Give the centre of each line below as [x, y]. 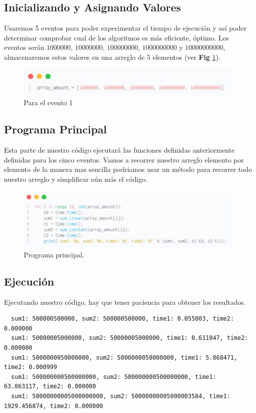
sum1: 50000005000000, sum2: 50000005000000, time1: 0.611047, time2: [129, 338]
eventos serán [24, 47]
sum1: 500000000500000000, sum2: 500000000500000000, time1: [114, 377]
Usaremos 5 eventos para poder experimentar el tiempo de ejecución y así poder [125, 28]
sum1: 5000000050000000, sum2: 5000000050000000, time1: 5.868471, [124, 357]
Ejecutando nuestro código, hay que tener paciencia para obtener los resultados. [125, 302]
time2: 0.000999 [31, 367]
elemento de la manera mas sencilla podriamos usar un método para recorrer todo [128, 169]
